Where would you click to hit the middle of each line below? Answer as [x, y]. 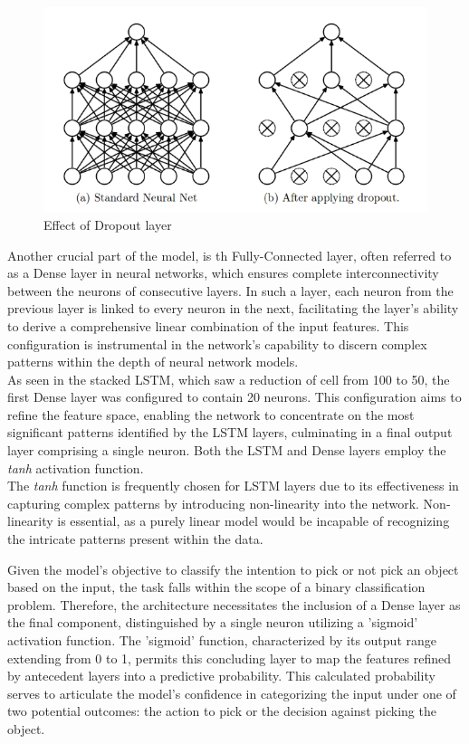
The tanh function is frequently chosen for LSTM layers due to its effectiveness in [233, 486]
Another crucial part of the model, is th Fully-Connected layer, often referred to [230, 255]
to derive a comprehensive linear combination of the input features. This [208, 325]
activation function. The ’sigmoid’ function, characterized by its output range [222, 640]
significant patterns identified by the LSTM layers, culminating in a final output [230, 432]
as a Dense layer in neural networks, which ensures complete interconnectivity [223, 273]
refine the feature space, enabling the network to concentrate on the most [211, 414]
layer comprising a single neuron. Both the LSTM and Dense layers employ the [227, 450]
